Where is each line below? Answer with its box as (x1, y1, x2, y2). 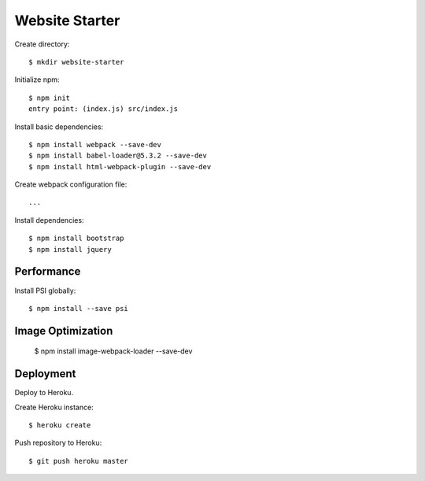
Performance (14, 265, 81, 279)
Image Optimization (14, 324, 113, 338)
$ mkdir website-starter (28, 57, 124, 66)
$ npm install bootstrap (28, 234, 124, 243)
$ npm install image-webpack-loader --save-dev (34, 346, 193, 356)
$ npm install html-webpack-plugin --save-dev (28, 162, 212, 171)
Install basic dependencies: (14, 122, 104, 131)
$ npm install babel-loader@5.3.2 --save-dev (28, 151, 208, 161)
